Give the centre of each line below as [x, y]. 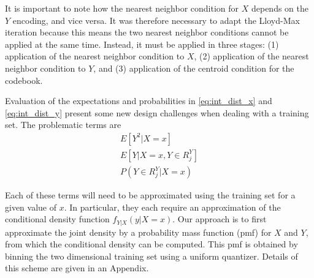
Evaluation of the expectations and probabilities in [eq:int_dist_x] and [139, 101]
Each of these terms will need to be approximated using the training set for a [150, 195]
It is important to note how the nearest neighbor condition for [122, 8]
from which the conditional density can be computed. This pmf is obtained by [151, 244]
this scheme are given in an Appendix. [77, 268]
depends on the [280, 8]
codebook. [24, 80]
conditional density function [57, 219]
